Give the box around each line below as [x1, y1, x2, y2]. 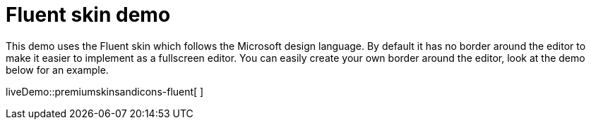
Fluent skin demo [6, 3, 171, 27]
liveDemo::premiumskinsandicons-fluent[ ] [6, 85, 204, 98]
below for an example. [6, 63, 109, 76]
